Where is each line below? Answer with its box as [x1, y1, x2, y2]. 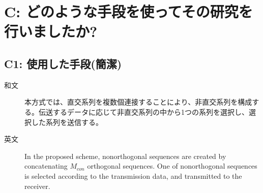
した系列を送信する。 [31, 116, 103, 127]
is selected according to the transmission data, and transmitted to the [24, 170, 242, 181]
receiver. [24, 180, 50, 191]
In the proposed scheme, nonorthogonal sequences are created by [24, 150, 226, 161]
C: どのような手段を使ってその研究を [4, 1, 253, 22]
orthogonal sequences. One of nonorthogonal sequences [87, 160, 257, 171]
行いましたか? [4, 21, 98, 42]
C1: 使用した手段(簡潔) [4, 55, 122, 71]
